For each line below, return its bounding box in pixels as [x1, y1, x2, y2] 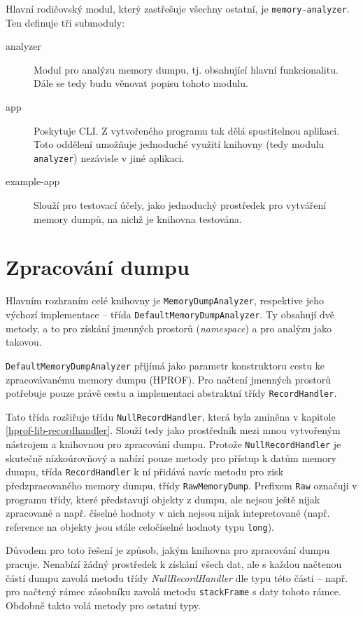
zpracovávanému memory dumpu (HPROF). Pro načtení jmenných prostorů [6, 372, 332, 386]
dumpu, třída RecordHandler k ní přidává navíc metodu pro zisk [6, 464, 284, 479]
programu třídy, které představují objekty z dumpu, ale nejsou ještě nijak [6, 491, 320, 506]
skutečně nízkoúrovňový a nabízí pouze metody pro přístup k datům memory [6, 450, 336, 465]
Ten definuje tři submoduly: [6, 15, 125, 29]
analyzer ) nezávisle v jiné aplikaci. [34, 150, 185, 165]
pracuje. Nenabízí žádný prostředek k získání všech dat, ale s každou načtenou [6, 557, 342, 571]
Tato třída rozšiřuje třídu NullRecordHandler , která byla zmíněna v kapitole [6, 409, 336, 423]
